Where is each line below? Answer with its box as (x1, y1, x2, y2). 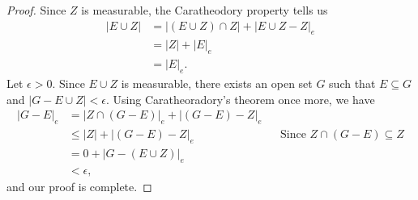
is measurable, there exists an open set (121, 75, 313, 92)
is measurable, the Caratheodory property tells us (81, 2, 328, 18)
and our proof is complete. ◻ (6, 177, 152, 194)
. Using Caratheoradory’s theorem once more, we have (105, 90, 375, 107)
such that (329, 75, 376, 92)
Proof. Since (6, 2, 66, 18)
